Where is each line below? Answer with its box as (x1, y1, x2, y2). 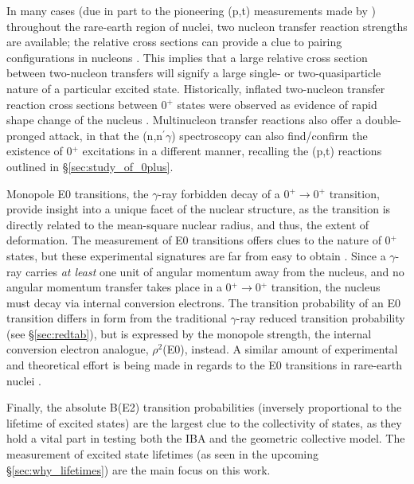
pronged (6, 127, 46, 143)
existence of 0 (6, 142, 72, 159)
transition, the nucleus (271, 279, 381, 295)
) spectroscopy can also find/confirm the (171, 127, 368, 143)
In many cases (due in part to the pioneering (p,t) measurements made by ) (6, 2, 376, 18)
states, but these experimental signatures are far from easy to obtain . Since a (6, 247, 386, 263)
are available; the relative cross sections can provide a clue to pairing (6, 33, 342, 50)
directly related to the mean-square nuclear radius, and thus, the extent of (6, 216, 369, 232)
